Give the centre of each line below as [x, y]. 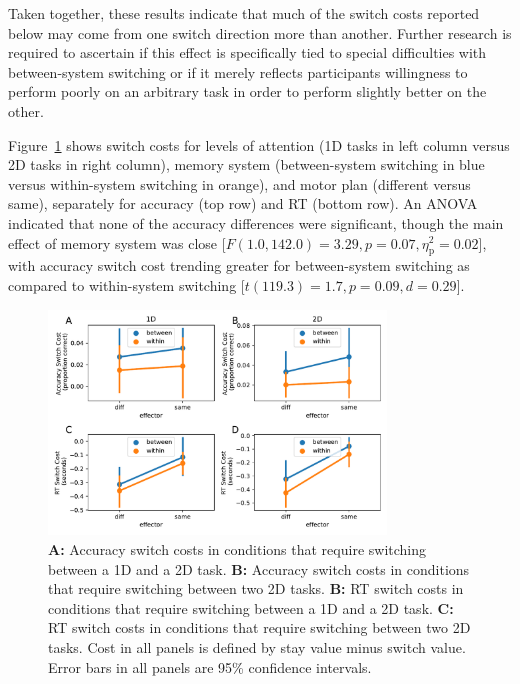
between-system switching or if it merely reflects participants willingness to [238, 71]
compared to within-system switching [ [126, 284]
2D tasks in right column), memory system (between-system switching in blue [246, 164]
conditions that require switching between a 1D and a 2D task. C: [251, 607]
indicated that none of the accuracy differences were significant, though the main [256, 222]
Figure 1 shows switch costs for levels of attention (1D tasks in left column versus [259, 144]
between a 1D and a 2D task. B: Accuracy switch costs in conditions [259, 568]
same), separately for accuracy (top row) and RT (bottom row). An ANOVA [243, 203]
